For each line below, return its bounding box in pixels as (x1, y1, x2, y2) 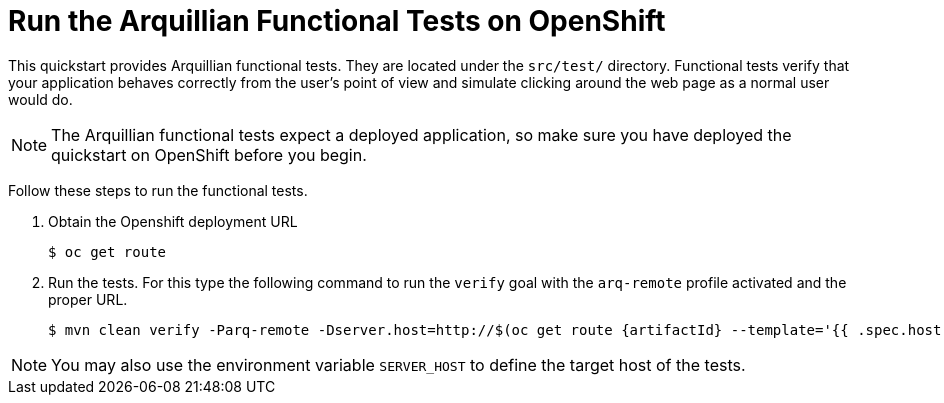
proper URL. (48, 290, 128, 308)
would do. (8, 90, 73, 108)
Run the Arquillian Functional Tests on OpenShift (8, 4, 666, 38)
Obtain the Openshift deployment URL (48, 212, 298, 230)
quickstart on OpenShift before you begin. (51, 144, 367, 165)
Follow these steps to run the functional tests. (8, 181, 308, 199)
